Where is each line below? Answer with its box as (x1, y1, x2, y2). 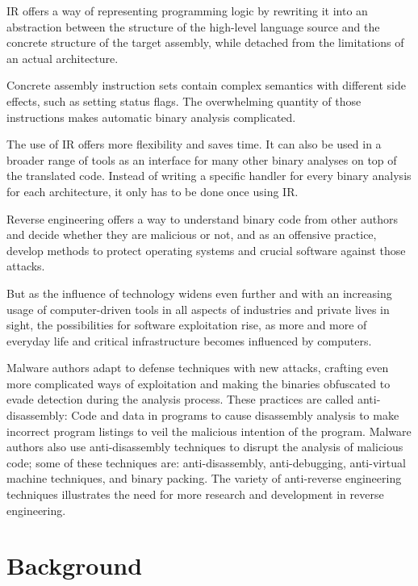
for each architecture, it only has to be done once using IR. (6, 182, 299, 199)
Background (6, 549, 143, 582)
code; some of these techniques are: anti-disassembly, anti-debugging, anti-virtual (6, 454, 406, 471)
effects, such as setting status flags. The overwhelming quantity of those (6, 92, 362, 109)
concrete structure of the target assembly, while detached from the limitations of (6, 34, 404, 51)
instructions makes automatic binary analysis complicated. (6, 108, 296, 125)
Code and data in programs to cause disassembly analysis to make (71, 407, 399, 424)
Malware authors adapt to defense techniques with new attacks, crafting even (6, 359, 389, 376)
